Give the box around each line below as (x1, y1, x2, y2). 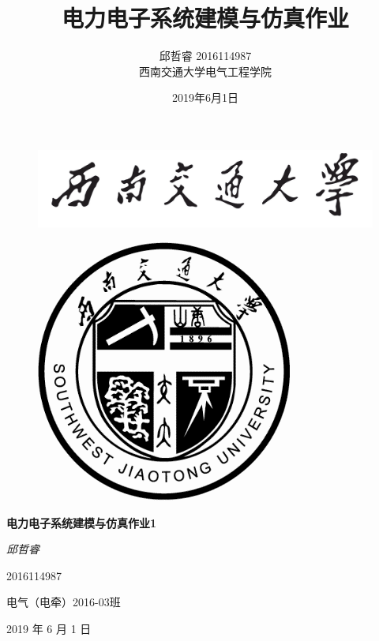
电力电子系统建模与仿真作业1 (6, 514, 157, 530)
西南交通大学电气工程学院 (139, 62, 272, 79)
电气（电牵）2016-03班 (6, 594, 121, 610)
